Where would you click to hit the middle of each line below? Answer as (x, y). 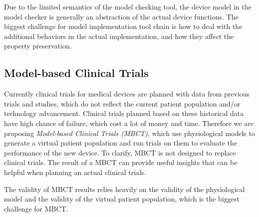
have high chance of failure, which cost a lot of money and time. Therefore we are (129, 123)
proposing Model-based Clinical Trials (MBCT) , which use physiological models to (129, 133)
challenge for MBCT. (36, 208)
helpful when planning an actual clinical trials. (75, 172)
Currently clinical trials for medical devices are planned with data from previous (127, 94)
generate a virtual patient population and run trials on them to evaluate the (121, 143)
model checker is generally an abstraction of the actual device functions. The (121, 16)
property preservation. (38, 46)
